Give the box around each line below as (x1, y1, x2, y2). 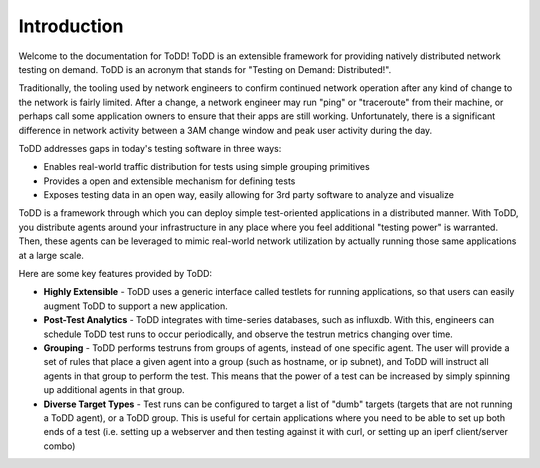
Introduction (18, 15, 124, 37)
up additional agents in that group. (43, 384, 185, 396)
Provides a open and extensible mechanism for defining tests (43, 175, 296, 187)
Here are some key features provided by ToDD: (18, 268, 213, 280)
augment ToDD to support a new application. (43, 300, 229, 312)
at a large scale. (18, 249, 85, 261)
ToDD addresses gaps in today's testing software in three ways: (18, 142, 282, 154)
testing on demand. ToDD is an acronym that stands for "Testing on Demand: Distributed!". (18, 63, 392, 75)
